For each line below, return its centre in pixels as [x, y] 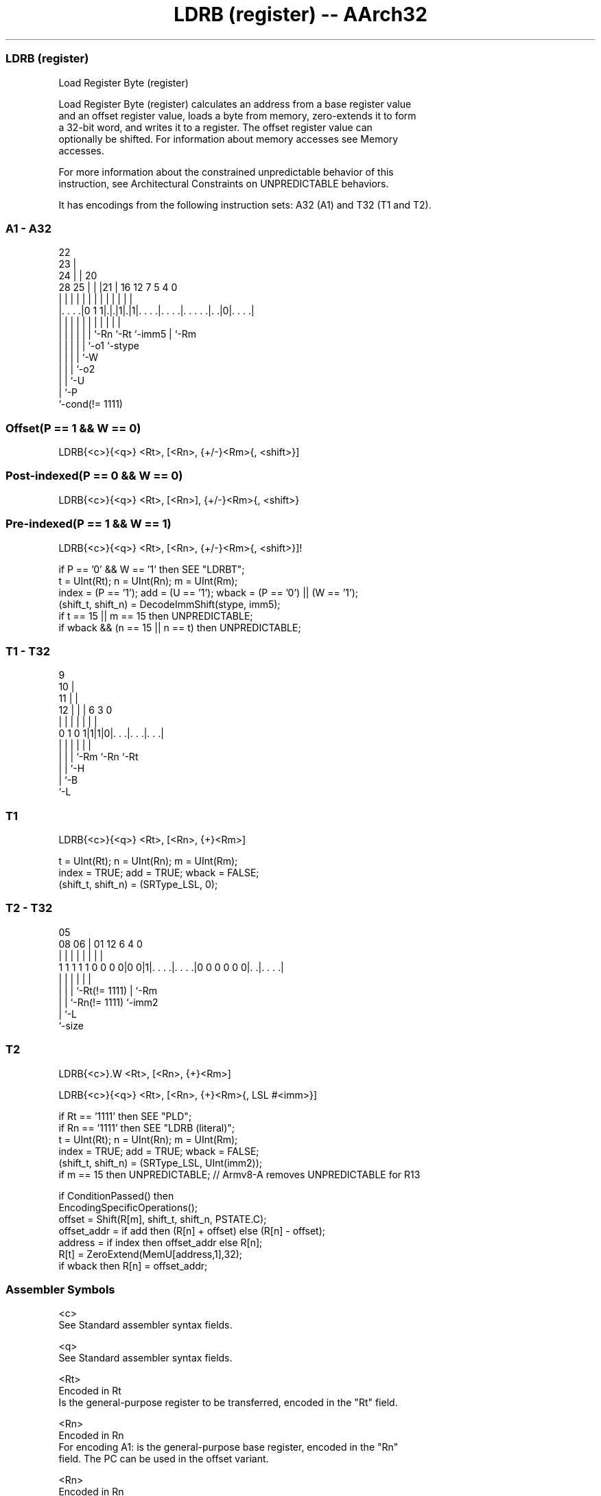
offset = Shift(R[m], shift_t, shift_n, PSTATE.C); [163, 1219]
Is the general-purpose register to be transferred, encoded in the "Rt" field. [228, 1403]
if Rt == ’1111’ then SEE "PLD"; [125, 1116]
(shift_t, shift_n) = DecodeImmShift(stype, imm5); [169, 604]
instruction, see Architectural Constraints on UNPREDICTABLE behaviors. [224, 183]
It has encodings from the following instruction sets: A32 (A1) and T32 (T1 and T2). [245, 204]
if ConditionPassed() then [116, 1195]
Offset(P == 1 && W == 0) [73, 428]
